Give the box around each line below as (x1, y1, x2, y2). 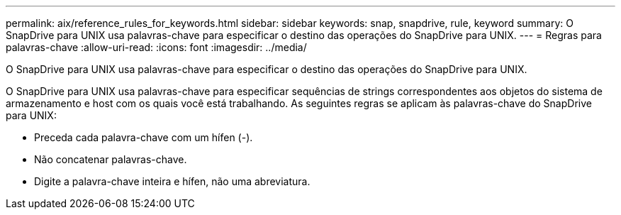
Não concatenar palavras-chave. (34, 153, 187, 165)
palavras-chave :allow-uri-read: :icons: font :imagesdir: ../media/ (6, 41, 307, 53)
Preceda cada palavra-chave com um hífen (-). (34, 131, 253, 143)
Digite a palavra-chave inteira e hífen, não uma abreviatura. (34, 175, 310, 187)
